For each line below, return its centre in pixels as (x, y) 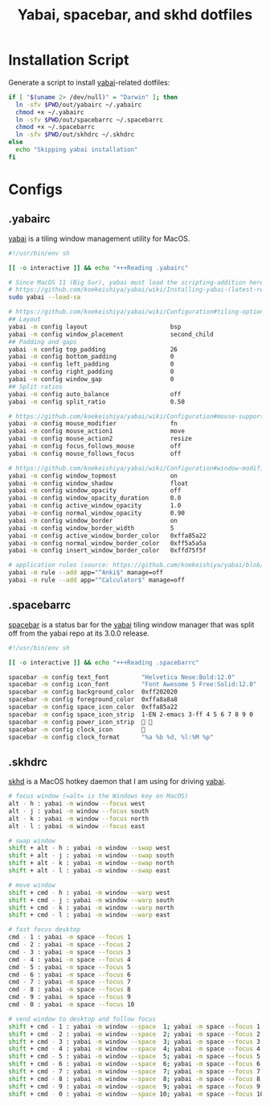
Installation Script (69, 60)
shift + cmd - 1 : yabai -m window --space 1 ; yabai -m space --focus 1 (135, 1026)
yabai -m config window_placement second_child (111, 334)
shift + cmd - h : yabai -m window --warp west (90, 893)
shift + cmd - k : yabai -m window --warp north (91, 908)
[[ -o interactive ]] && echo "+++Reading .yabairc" (98, 267)
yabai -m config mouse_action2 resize (100, 439)
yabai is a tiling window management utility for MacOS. (99, 238)
